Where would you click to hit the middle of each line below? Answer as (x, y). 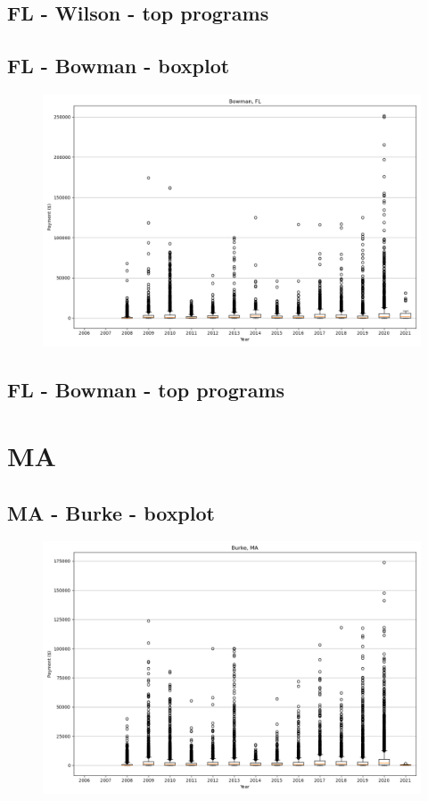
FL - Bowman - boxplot (119, 66)
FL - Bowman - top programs (146, 390)
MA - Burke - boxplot (111, 512)
